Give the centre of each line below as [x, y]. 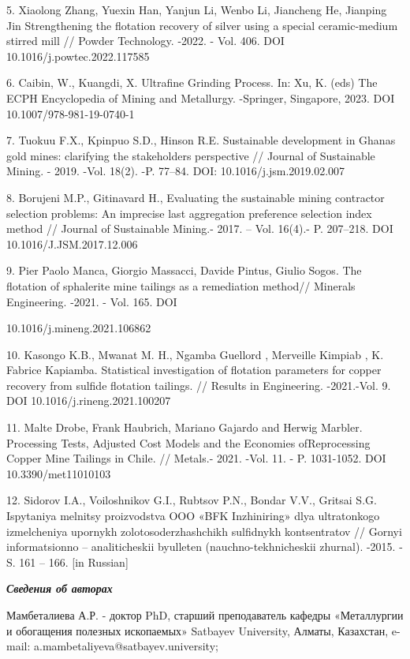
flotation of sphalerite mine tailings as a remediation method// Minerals [181, 285]
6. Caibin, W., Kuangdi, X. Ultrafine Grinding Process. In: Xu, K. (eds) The [192, 82]
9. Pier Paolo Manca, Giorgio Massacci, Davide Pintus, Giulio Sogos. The [184, 270]
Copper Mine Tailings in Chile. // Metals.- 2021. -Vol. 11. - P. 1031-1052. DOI [196, 458]
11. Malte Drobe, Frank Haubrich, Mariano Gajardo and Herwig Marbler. [184, 427]
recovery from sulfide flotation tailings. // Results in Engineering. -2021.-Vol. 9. [199, 385]
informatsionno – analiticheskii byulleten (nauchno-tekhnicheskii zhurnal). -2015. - [205, 547]
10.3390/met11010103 [59, 473]
